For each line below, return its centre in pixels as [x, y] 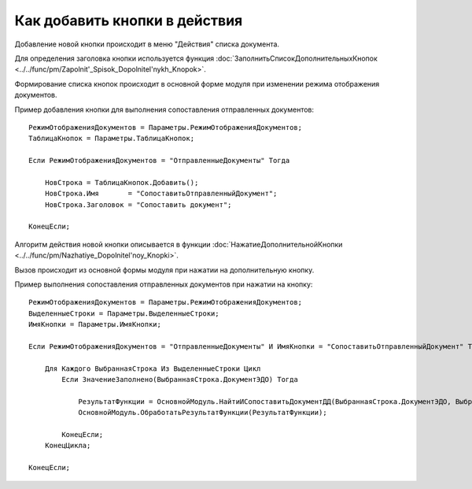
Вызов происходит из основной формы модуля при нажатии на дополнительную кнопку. [164, 270]
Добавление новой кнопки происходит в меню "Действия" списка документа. [147, 44]
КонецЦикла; [68, 446]
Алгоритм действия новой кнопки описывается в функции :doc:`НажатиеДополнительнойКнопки [179, 244]
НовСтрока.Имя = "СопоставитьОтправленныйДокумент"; [161, 194]
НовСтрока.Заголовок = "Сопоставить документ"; [138, 204]
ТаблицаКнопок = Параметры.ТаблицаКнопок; [112, 139]
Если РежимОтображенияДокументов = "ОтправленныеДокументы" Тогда [159, 161]
